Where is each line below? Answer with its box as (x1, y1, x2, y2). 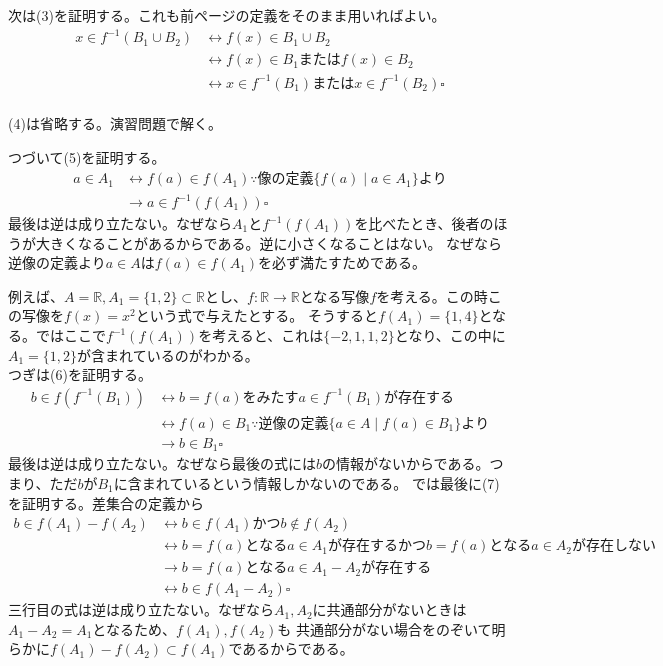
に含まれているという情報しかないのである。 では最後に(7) (113, 472, 500, 493)
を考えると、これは (198, 325, 324, 345)
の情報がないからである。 (322, 453, 490, 474)
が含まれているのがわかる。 (77, 344, 259, 365)
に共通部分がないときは (312, 599, 467, 620)
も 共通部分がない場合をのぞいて (277, 618, 492, 639)
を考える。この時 (376, 285, 488, 306)
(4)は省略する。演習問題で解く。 (8, 113, 222, 134)
